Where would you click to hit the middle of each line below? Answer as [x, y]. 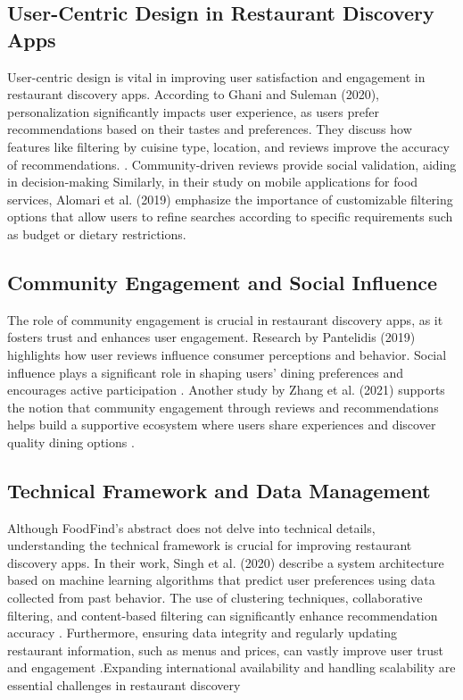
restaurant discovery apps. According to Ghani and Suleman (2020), [194, 94]
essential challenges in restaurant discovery [124, 685]
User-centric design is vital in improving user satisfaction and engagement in [216, 76]
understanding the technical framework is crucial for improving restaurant [210, 545]
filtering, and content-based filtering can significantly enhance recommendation [223, 615]
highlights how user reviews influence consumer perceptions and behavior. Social [227, 354]
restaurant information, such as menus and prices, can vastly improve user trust [225, 650]
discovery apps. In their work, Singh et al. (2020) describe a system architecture [226, 562]
